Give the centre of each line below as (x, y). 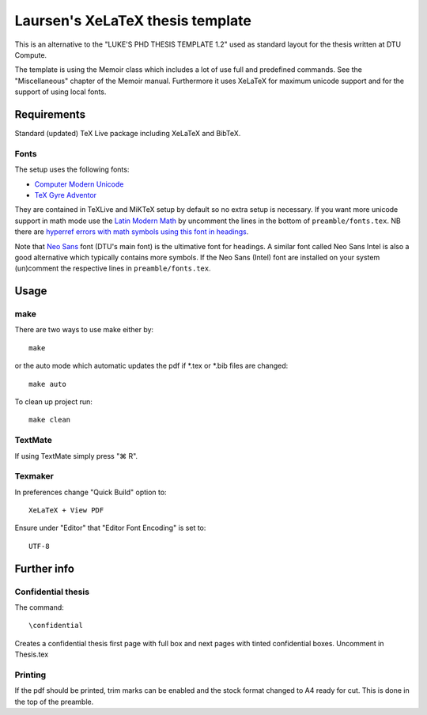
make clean (50, 420)
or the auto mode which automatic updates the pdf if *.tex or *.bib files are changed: (151, 366)
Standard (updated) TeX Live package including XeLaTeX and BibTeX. (128, 134)
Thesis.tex (32, 654)
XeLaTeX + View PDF (66, 511)
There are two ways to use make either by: (84, 330)
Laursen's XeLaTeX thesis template (133, 21)
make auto (47, 384)
